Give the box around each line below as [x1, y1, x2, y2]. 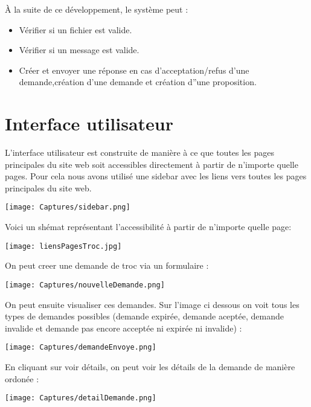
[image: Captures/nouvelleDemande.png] [5, 280, 165, 289]
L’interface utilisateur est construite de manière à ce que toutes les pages [5, 146, 275, 159]
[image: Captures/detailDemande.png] [5, 394, 156, 403]
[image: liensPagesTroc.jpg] [5, 242, 122, 251]
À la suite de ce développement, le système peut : [5, 3, 188, 15]
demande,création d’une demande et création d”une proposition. [19, 75, 257, 88]
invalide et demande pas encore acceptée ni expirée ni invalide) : [5, 321, 242, 334]
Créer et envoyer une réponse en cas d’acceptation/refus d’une [19, 63, 249, 76]
